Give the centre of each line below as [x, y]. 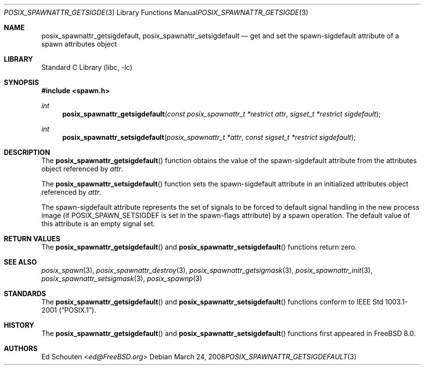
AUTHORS [21, 348]
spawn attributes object [79, 44]
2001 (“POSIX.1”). [69, 310]
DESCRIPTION [27, 152]
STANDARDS [25, 294]
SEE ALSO [20, 262]
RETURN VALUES [32, 239]
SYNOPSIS [22, 82]
